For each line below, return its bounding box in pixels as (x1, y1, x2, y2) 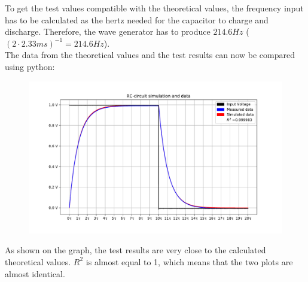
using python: (5, 60, 55, 72)
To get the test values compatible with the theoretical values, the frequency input (5, 2, 304, 14)
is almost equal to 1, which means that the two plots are (86, 255, 293, 268)
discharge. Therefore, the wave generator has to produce (5, 25, 211, 38)
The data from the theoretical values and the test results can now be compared (5, 48, 295, 61)
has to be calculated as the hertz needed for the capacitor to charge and (5, 13, 269, 26)
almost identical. (5, 267, 65, 280)
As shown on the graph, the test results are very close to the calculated (5, 244, 266, 256)
